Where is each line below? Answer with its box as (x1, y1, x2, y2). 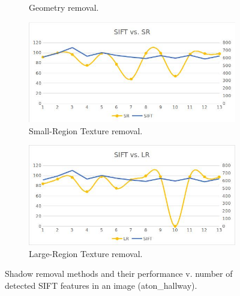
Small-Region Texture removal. (29, 124, 143, 137)
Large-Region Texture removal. (29, 247, 143, 259)
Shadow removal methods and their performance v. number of (5, 267, 233, 280)
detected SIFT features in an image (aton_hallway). (5, 279, 197, 291)
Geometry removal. (29, 1, 99, 13)
